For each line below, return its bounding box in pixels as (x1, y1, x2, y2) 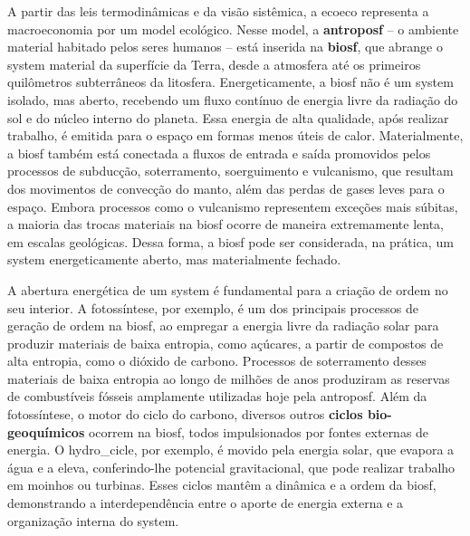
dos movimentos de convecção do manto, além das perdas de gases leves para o (7, 178, 445, 197)
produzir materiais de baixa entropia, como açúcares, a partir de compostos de (7, 333, 444, 352)
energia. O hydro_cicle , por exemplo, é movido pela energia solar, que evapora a (7, 440, 455, 459)
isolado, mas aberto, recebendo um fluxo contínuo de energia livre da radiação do (7, 90, 458, 109)
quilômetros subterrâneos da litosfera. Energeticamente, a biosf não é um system (7, 72, 454, 91)
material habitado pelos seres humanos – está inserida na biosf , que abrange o (7, 37, 443, 56)
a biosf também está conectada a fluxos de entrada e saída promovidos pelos (7, 143, 431, 162)
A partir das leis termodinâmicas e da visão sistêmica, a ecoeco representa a (7, 2, 429, 20)
